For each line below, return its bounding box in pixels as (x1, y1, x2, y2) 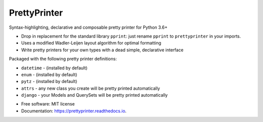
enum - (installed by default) (21, 71, 77, 78)
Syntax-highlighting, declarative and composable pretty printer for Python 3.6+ (9, 24, 168, 30)
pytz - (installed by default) (21, 79, 77, 84)
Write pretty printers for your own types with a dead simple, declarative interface (21, 47, 184, 53)
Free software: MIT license (21, 101, 75, 107)
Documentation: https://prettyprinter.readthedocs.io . (21, 108, 127, 114)
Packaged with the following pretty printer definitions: (9, 56, 117, 62)
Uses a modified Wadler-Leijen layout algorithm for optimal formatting (21, 40, 162, 46)
